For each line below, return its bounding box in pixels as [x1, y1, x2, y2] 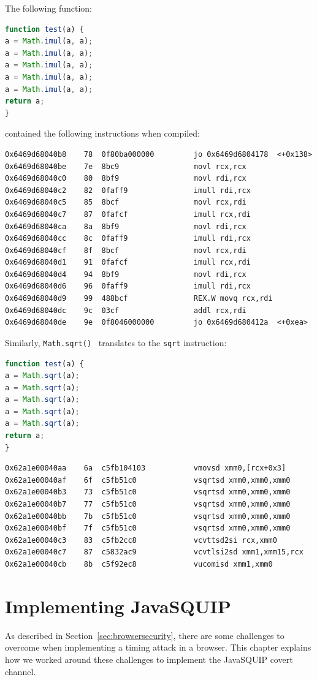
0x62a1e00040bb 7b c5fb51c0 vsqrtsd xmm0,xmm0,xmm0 [5, 512, 291, 521]
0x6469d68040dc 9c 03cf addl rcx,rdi [5, 306, 246, 315]
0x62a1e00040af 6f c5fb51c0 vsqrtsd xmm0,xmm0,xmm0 [5, 475, 291, 485]
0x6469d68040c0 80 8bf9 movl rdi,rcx [5, 174, 246, 183]
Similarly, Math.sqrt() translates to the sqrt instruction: [5, 336, 227, 349]
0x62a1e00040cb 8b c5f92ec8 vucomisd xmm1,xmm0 [5, 560, 273, 569]
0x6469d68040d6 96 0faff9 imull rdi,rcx [5, 282, 251, 291]
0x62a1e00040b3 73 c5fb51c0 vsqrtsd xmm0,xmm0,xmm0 [5, 488, 291, 497]
